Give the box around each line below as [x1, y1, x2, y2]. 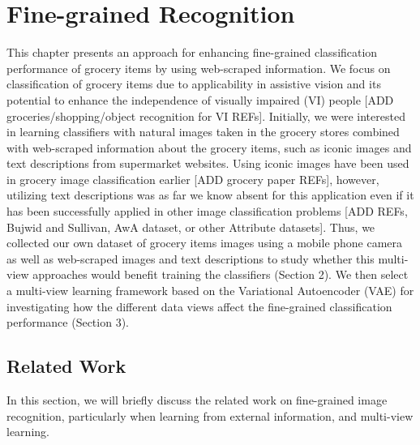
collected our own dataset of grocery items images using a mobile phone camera [6, 234, 403, 251]
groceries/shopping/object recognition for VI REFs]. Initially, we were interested [6, 107, 405, 124]
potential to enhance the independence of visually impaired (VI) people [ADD [6, 91, 394, 108]
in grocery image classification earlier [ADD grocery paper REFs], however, [6, 170, 379, 187]
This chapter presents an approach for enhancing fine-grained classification [6, 44, 378, 61]
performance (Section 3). [6, 314, 129, 331]
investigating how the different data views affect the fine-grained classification [6, 297, 392, 314]
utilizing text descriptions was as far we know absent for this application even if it [6, 186, 414, 203]
